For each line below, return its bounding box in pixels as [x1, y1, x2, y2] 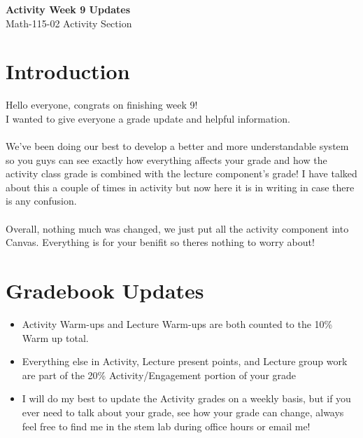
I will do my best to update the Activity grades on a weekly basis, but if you [22, 391, 351, 406]
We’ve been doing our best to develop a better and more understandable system [6, 139, 349, 153]
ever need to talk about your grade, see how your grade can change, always [22, 404, 344, 419]
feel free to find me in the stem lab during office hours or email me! [22, 418, 311, 433]
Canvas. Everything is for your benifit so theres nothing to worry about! [6, 235, 315, 249]
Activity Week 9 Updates [6, 2, 131, 16]
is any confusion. [6, 193, 77, 208]
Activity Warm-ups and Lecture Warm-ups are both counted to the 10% [22, 316, 333, 331]
